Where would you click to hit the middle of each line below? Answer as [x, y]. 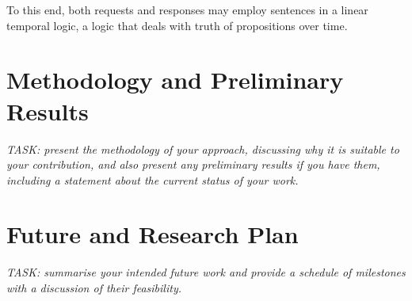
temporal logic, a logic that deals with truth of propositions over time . [177, 25]
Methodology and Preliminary [175, 80]
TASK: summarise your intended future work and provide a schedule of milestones [206, 272]
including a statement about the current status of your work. [153, 179]
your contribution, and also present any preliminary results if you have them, [193, 164]
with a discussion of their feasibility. [94, 288]
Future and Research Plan [153, 234]
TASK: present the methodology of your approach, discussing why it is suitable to [203, 149]
